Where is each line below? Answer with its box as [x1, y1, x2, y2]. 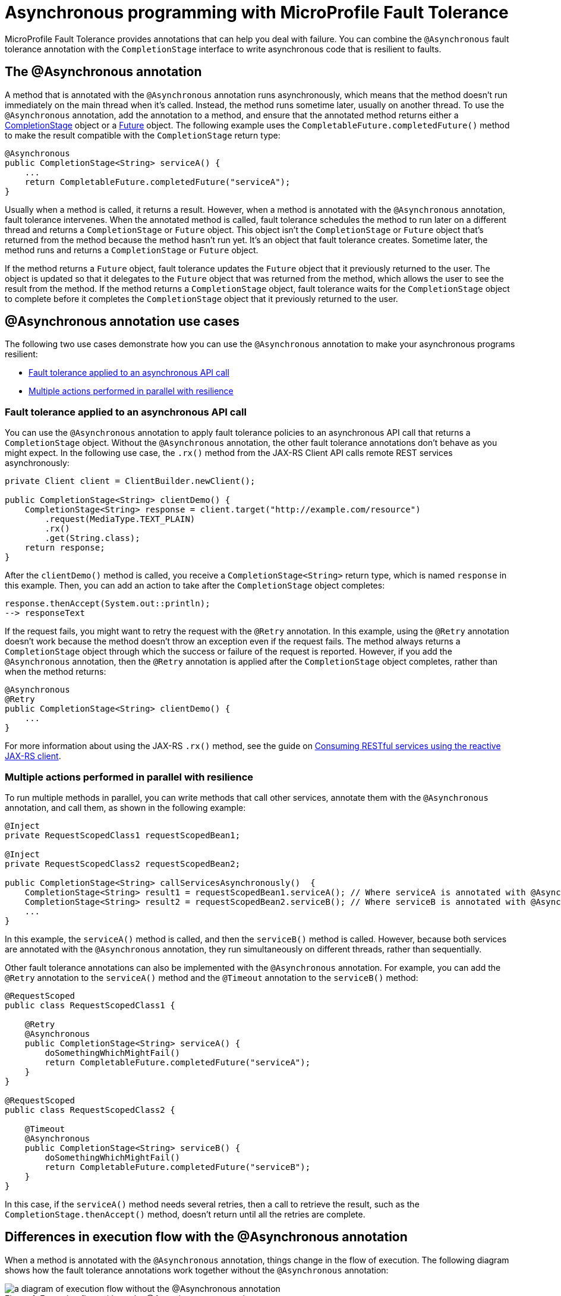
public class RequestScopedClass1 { [5, 1000, 175, 1010]
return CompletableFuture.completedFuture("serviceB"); [45, 1162, 311, 1172]
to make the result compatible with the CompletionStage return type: [5, 130, 280, 140]
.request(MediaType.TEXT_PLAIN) [45, 514, 196, 524]
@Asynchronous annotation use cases [5, 314, 239, 329]
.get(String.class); [45, 533, 140, 543]
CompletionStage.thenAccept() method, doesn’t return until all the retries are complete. [5, 1209, 365, 1219]
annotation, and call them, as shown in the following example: [5, 802, 246, 813]
